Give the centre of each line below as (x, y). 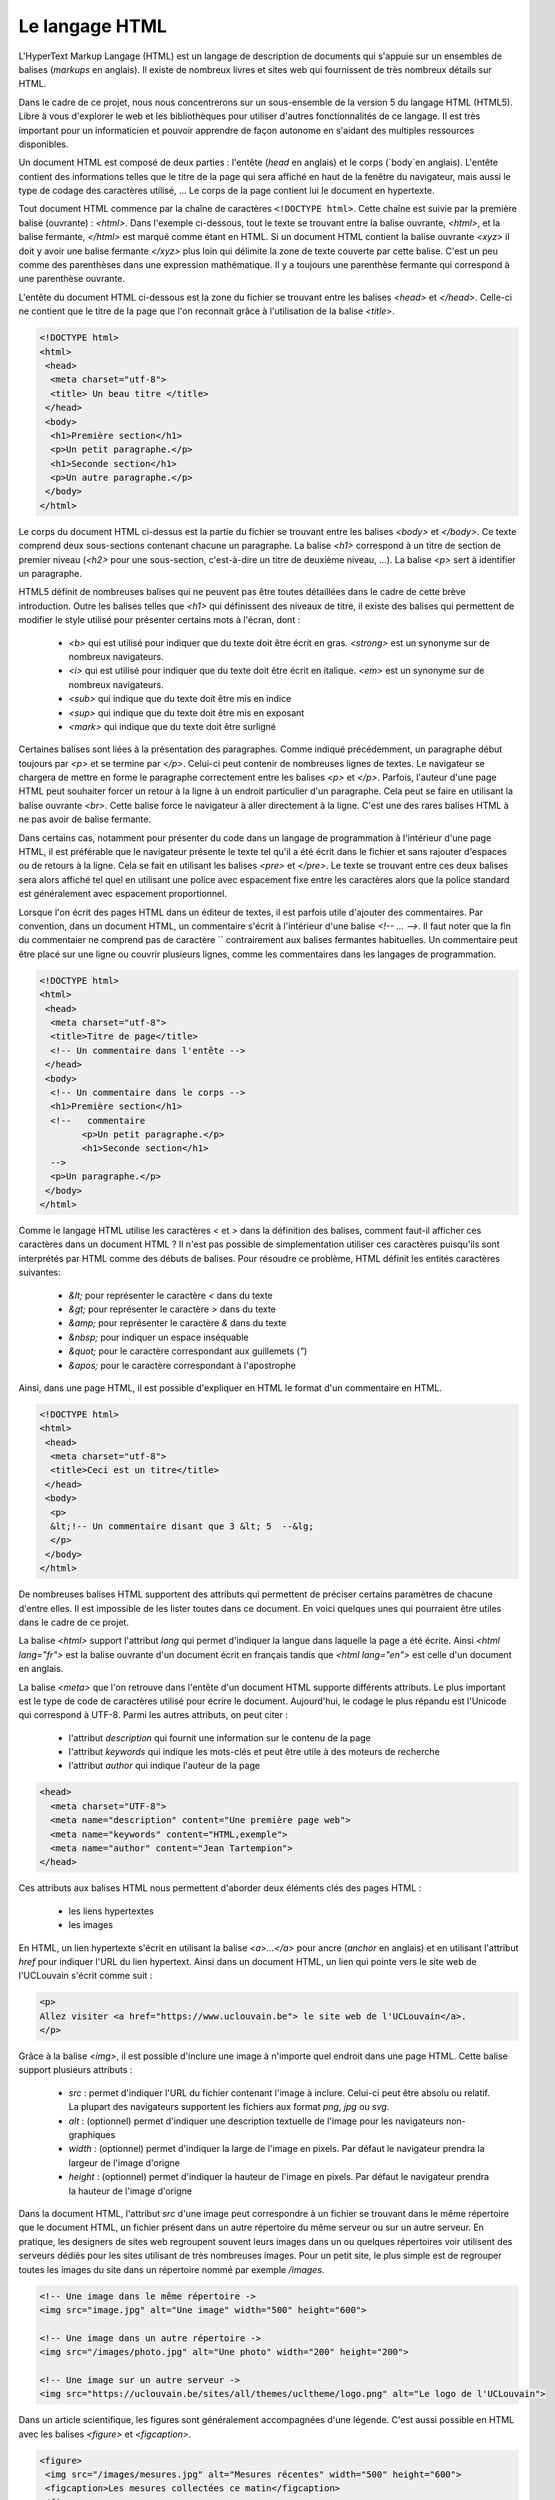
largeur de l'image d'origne (124, 2162)
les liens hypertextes (111, 1911)
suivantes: (40, 1272)
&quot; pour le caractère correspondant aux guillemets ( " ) (188, 1351)
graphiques (92, 2135)
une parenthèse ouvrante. (71, 279)
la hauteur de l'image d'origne (130, 2191)
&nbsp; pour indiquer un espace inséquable (158, 1337)
